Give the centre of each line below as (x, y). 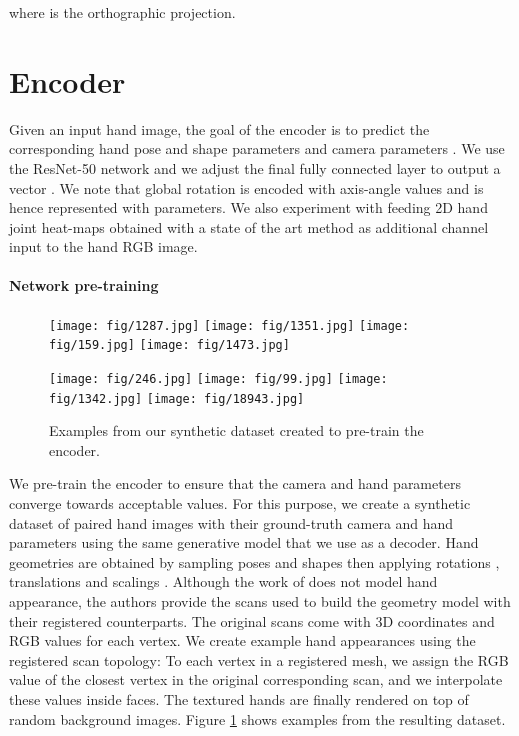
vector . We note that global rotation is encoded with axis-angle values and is (246, 187)
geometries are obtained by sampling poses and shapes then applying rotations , (254, 561)
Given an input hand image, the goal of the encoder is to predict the (219, 128)
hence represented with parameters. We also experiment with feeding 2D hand (248, 207)
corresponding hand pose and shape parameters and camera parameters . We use (257, 148)
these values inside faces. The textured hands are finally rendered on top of (239, 699)
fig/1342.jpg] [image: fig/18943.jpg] (177, 398)
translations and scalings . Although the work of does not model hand (223, 581)
